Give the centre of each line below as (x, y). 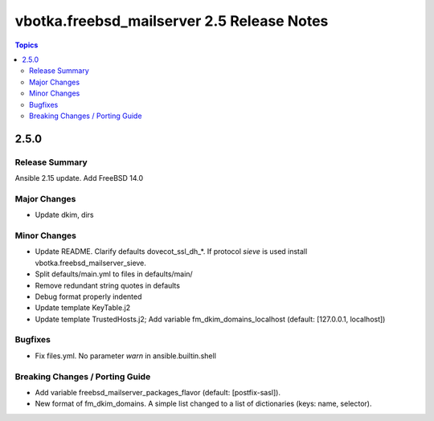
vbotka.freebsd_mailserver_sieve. (90, 263)
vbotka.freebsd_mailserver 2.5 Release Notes (172, 21)
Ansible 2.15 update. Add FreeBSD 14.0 (79, 178)
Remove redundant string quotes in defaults (108, 285)
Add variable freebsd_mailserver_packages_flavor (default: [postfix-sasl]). (158, 392)
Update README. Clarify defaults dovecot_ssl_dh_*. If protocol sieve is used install (171, 251)
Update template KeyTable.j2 (83, 308)
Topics (27, 45)
